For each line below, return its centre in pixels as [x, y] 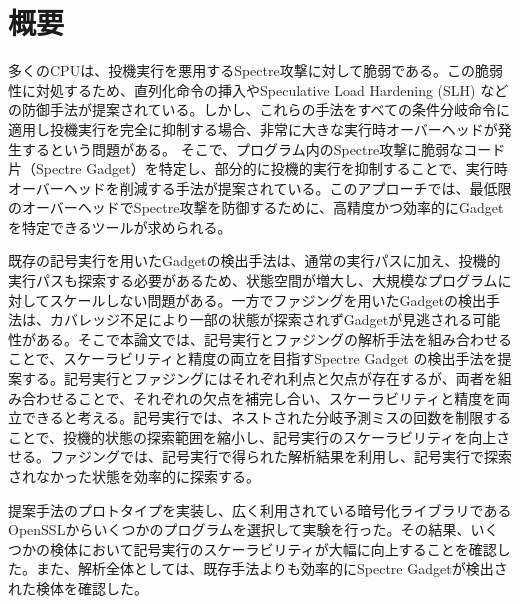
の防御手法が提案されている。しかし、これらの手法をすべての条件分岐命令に [259, 109]
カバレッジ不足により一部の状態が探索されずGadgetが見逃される [261, 319]
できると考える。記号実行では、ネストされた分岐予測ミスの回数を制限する [266, 417]
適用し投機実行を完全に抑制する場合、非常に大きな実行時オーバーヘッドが [253, 128]
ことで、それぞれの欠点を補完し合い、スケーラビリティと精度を [287, 397]
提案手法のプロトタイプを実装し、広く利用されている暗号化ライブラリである [260, 509]
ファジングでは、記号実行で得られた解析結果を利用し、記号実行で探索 [280, 456]
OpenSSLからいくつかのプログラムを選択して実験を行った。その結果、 [239, 529]
